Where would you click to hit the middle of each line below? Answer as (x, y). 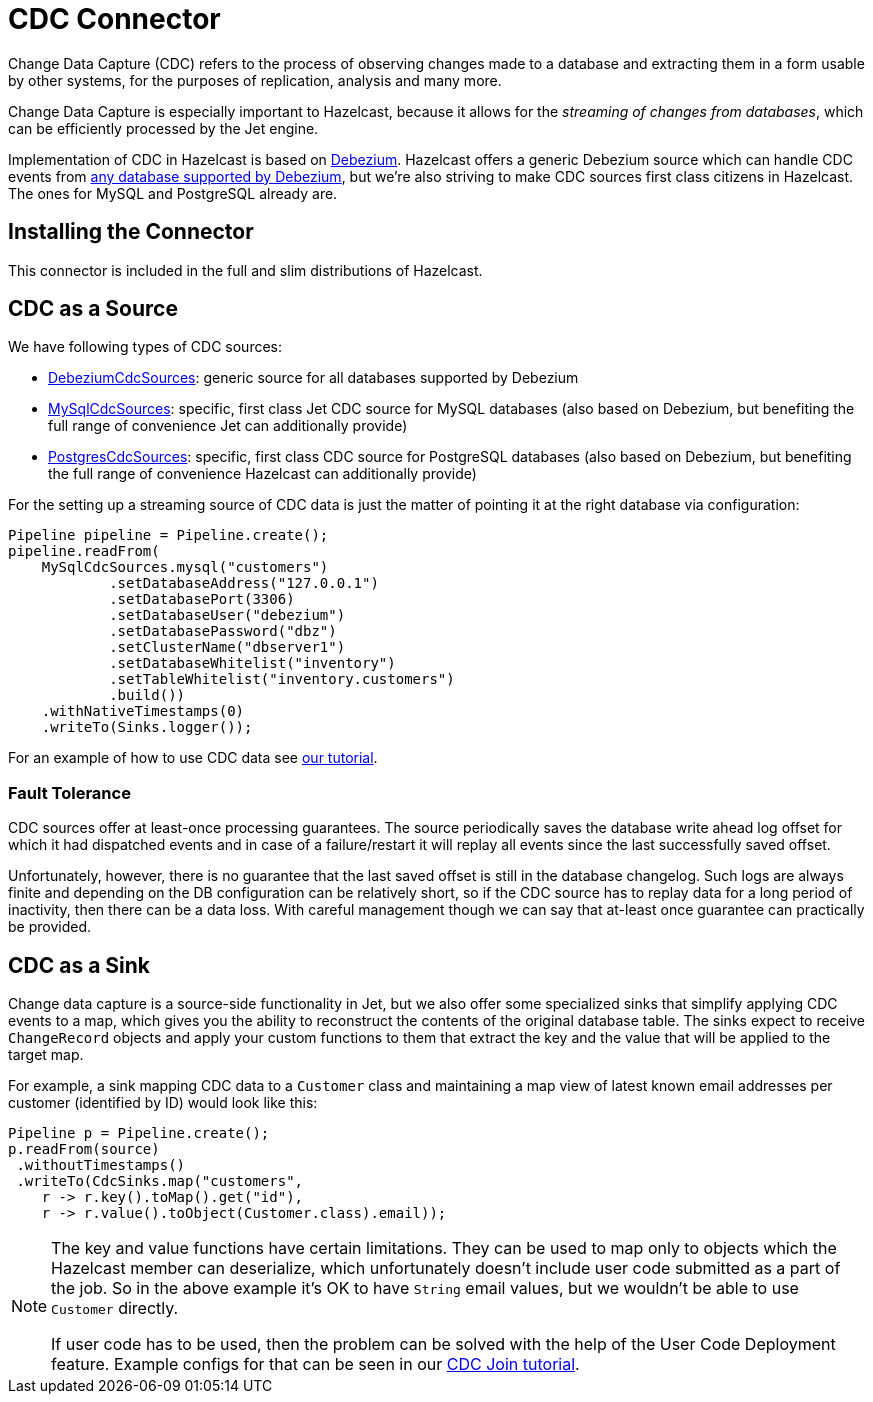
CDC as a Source (93, 309)
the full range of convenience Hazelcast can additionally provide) (262, 474)
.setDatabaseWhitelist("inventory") (252, 663)
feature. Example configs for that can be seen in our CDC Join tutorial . (315, 1364)
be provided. (50, 927)
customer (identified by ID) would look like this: (163, 1103)
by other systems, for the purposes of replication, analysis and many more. (255, 80)
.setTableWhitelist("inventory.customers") (282, 679)
